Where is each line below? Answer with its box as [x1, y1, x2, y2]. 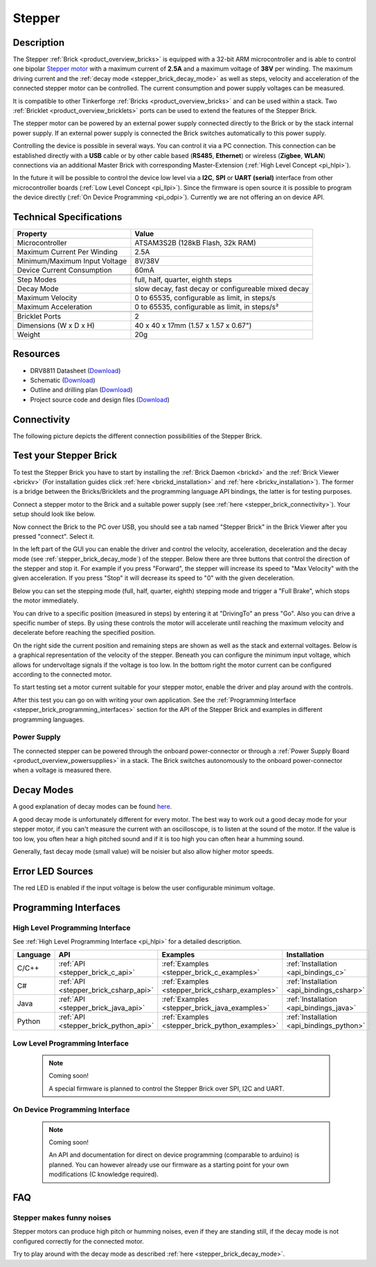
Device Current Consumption [17, 265, 112, 275]
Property [17, 229, 48, 239]
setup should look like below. [12, 510, 96, 519]
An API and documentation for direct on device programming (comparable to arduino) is [48, 1151, 300, 1159]
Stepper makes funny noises [12, 1213, 111, 1223]
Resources [12, 348, 60, 360]
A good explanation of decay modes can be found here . [12, 802, 172, 811]
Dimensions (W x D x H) [17, 321, 95, 330]
